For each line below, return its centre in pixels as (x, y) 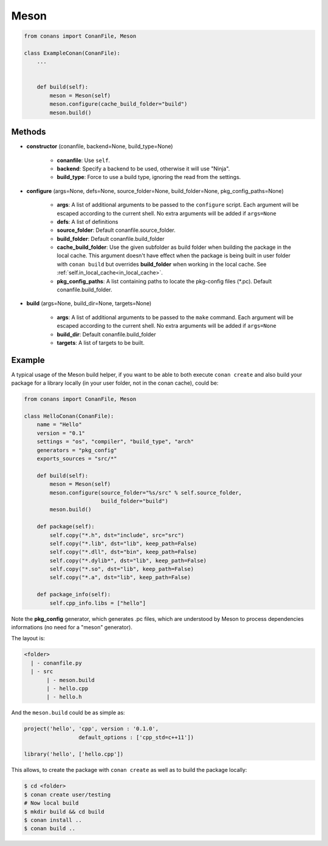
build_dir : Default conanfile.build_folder (106, 334)
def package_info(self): (74, 594)
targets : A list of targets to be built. (101, 342)
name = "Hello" (59, 425)
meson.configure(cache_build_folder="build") (118, 104)
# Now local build (51, 803)
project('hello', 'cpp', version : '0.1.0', (91, 729)
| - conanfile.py (56, 663)
